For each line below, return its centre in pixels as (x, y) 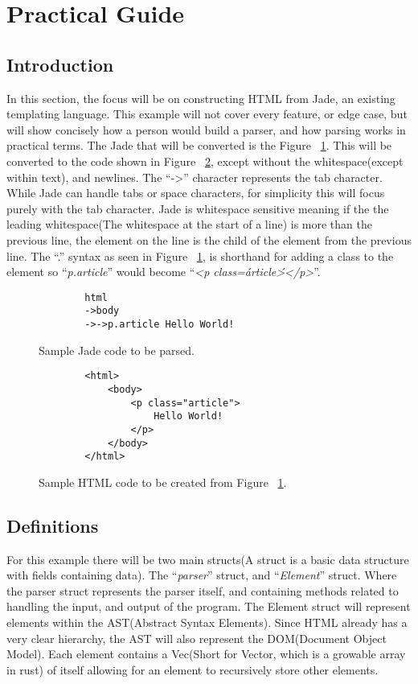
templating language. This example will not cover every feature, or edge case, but (207, 114)
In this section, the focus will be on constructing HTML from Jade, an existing (201, 98)
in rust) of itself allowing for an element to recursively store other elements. (193, 669)
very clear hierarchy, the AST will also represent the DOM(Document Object (197, 638)
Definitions (53, 525)
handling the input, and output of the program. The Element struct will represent (209, 606)
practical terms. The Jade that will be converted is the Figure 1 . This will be (199, 145)
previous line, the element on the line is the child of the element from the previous (209, 239)
